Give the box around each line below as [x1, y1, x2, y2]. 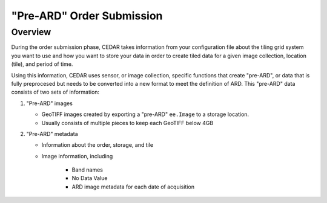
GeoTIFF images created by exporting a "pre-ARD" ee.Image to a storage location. [41, 111, 249, 118]
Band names [71, 166, 103, 173]
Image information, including [41, 152, 113, 159]
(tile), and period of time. [11, 60, 73, 68]
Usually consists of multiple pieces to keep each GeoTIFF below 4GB [41, 119, 214, 126]
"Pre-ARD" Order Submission [11, 9, 163, 22]
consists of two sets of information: [11, 88, 100, 96]
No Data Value [71, 175, 108, 182]
